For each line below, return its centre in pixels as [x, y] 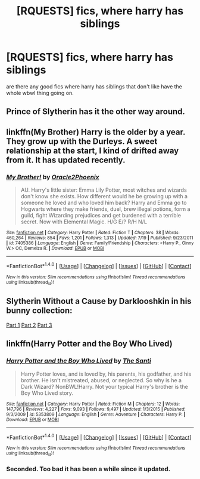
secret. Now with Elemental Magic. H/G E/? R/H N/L [84, 222]
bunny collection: [39, 311]
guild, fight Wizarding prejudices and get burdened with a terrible [101, 216]
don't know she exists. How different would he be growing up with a [104, 196]
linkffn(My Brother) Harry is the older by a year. [96, 132]
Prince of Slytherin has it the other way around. [96, 112]
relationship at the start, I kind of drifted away [93, 151]
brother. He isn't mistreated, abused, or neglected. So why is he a [101, 380]
